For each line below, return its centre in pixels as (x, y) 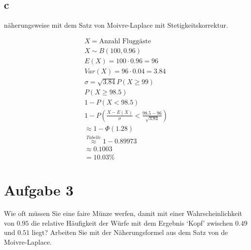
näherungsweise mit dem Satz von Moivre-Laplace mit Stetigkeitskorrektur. (116, 25)
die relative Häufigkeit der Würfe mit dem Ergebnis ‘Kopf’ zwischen (132, 223)
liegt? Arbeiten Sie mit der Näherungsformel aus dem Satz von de (130, 232)
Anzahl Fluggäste (125, 41)
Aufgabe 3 (39, 190)
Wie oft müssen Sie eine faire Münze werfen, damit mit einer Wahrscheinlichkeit (123, 213)
